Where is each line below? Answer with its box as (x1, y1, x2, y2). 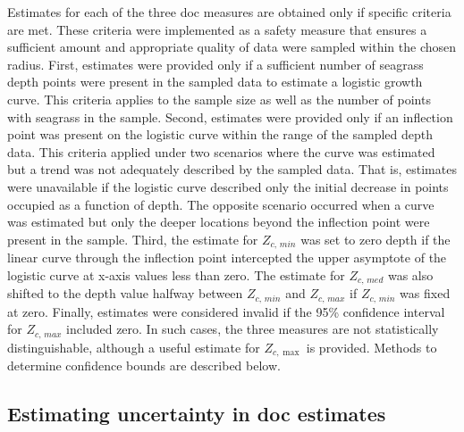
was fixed (400, 284, 451, 303)
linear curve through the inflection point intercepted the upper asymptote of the (7, 248, 447, 267)
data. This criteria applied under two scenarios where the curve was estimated (7, 142, 435, 161)
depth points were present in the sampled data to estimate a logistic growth (7, 72, 423, 91)
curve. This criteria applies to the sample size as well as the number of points (7, 89, 431, 108)
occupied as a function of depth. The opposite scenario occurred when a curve (7, 195, 434, 213)
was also (387, 265, 434, 284)
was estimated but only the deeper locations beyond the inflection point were (7, 212, 430, 231)
